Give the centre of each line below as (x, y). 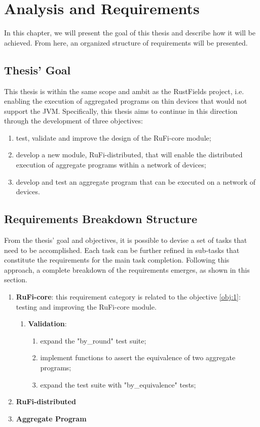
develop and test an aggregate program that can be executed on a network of (136, 181)
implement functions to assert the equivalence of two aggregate (138, 357)
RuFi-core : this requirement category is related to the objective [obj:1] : (128, 297)
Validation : (47, 324)
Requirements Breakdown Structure (101, 219)
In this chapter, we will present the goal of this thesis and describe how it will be (130, 33)
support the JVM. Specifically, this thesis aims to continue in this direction (121, 111)
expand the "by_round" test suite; (93, 340)
